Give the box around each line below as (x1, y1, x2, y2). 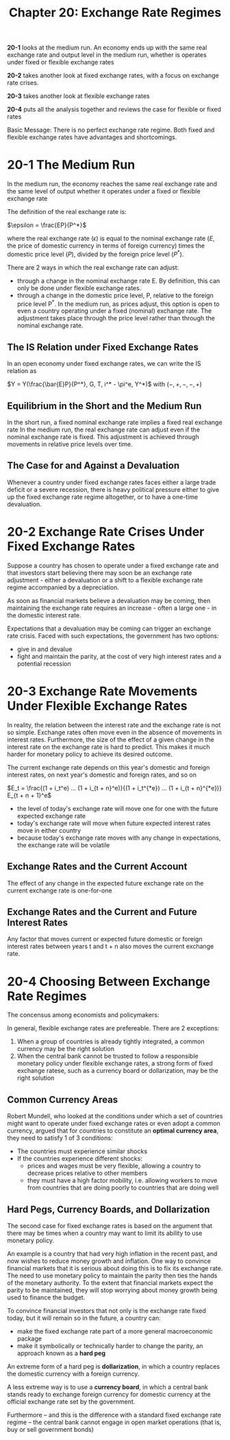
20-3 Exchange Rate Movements (7, 684, 198, 699)
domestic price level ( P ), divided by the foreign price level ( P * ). (7, 249, 184, 258)
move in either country (16, 826, 81, 834)
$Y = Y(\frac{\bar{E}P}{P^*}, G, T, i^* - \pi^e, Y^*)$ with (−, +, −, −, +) (7, 380, 202, 388)
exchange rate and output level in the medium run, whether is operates (7, 51, 207, 59)
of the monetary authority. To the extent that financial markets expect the (7, 1278, 214, 1287)
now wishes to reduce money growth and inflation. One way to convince (7, 1257, 211, 1265)
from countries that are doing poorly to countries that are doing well (27, 1183, 219, 1192)
